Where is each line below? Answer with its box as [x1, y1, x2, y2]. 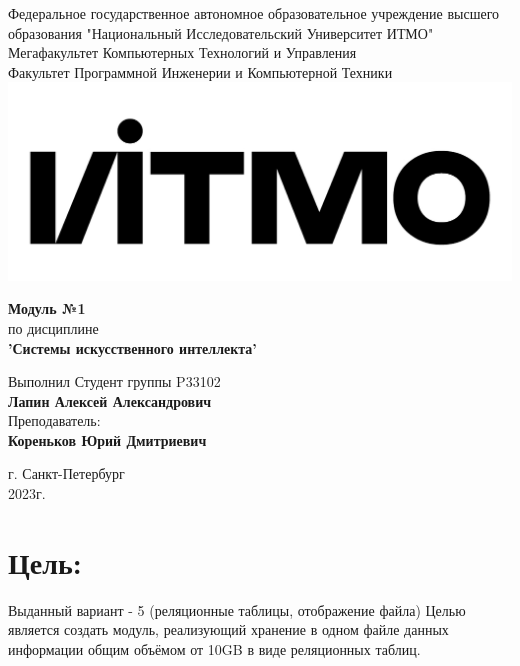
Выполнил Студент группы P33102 [8, 371, 221, 392]
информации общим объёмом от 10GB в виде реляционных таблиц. [8, 638, 421, 659]
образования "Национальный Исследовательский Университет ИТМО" [8, 22, 434, 43]
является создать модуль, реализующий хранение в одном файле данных [8, 619, 449, 640]
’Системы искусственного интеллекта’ [8, 337, 257, 358]
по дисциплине [8, 317, 99, 338]
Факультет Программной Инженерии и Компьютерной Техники [8, 61, 393, 82]
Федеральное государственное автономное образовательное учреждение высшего [8, 3, 500, 23]
